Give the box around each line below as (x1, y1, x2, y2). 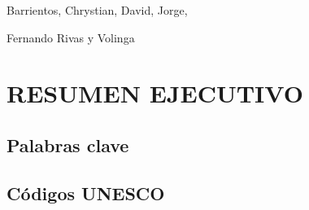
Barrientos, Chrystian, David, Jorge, (7, 2, 188, 18)
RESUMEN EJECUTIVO (7, 77, 303, 110)
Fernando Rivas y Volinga (7, 28, 135, 46)
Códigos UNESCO (7, 180, 165, 205)
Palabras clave (7, 132, 129, 157)
